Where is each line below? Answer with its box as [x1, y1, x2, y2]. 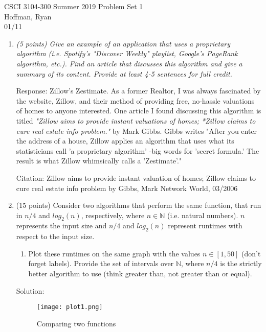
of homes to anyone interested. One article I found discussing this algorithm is [16, 105, 261, 116]
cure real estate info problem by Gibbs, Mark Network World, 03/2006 [16, 182, 238, 193]
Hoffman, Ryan [4, 11, 52, 21]
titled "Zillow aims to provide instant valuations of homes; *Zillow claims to [16, 115, 256, 126]
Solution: [16, 285, 45, 296]
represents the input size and [16, 220, 107, 231]
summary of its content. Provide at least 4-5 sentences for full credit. [16, 68, 232, 79]
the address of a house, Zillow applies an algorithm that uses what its [16, 135, 234, 146]
